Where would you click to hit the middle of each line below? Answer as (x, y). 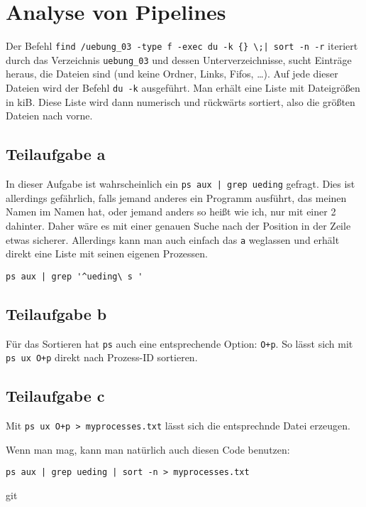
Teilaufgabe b (56, 313)
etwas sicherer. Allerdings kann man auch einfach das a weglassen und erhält (173, 239)
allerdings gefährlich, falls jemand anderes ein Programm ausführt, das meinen (176, 197)
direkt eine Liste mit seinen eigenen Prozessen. (107, 253)
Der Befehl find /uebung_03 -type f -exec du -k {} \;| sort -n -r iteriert (182, 46)
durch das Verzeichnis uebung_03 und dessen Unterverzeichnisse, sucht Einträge (179, 59)
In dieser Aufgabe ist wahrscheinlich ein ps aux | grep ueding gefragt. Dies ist (181, 184)
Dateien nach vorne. (49, 116)
